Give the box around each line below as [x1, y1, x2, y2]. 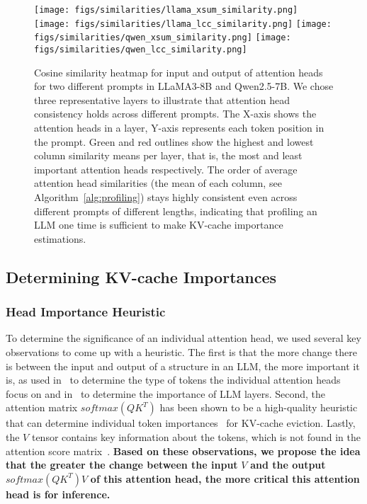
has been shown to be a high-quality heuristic [159, 400, 358, 415]
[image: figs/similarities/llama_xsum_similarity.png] [34, 5, 298, 15]
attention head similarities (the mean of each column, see [34, 176, 282, 190]
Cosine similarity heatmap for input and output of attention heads [34, 64, 323, 79]
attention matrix [6, 400, 78, 415]
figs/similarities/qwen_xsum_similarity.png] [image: [34, 33, 291, 43]
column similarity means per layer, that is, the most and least [34, 148, 303, 163]
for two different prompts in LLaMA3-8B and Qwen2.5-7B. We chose [34, 79, 334, 93]
